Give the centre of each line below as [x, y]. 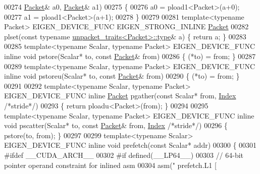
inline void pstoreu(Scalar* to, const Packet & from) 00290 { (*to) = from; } [122, 76]
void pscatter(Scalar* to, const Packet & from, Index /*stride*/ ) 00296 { [116, 125]
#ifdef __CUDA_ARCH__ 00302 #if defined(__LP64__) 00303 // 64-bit [124, 155]
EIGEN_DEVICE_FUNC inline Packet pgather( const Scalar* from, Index [120, 96]
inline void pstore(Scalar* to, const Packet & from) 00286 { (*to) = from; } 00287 [130, 56]
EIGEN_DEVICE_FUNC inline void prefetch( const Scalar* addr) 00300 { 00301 [131, 145]
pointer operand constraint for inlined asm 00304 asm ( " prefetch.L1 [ [110, 165]
